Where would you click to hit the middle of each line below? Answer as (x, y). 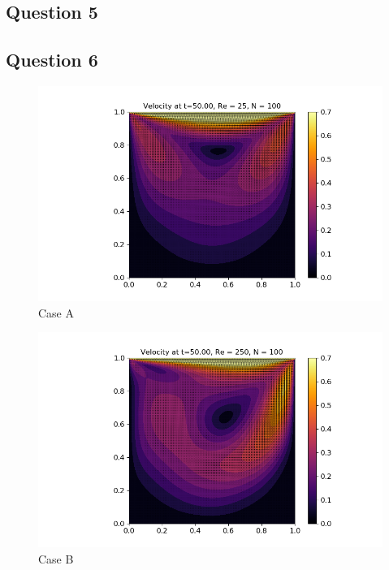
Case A (56, 312)
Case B (56, 558)
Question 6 (52, 60)
